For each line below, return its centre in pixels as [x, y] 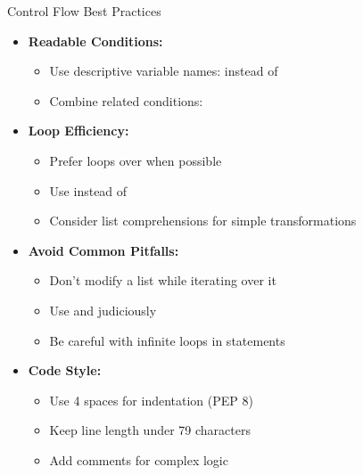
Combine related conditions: [126, 100]
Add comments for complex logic [139, 459]
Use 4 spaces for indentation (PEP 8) [151, 400]
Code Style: [65, 370]
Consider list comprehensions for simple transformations [203, 221]
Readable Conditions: [95, 41]
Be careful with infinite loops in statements [167, 340]
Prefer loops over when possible [136, 160]
